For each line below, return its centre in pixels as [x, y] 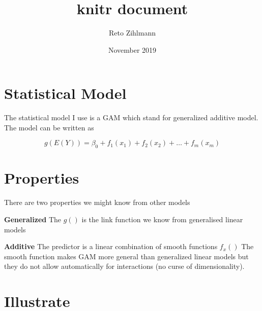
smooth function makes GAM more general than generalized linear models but [126, 256]
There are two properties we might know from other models [97, 202]
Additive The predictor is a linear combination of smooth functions [111, 246]
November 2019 [132, 49]
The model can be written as [49, 127]
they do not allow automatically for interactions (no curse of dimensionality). [124, 266]
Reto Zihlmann [132, 33]
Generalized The [33, 219]
